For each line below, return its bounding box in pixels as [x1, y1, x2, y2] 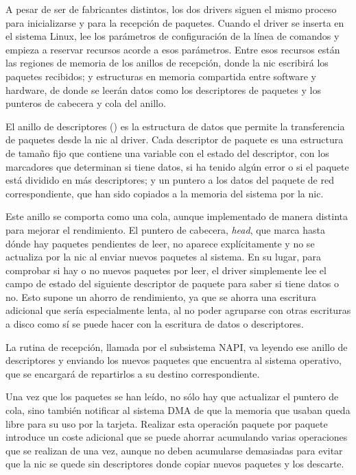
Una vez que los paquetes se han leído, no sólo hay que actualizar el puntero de [5, 389, 339, 404]
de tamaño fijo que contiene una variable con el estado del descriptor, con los [5, 145, 329, 160]
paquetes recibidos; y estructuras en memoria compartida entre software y [5, 69, 316, 83]
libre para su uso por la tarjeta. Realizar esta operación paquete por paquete [5, 416, 328, 430]
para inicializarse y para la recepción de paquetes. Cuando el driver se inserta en [5, 15, 344, 29]
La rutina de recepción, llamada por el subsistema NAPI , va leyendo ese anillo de [5, 339, 348, 354]
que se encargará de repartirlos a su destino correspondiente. [5, 366, 260, 380]
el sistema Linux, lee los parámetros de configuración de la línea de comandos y [5, 29, 340, 43]
